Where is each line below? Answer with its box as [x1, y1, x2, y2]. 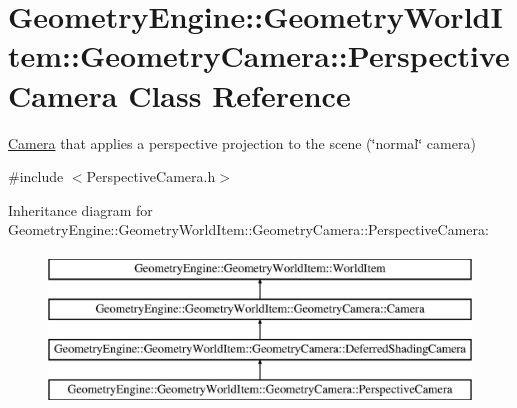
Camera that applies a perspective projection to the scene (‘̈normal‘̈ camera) [8, 132, 476, 153]
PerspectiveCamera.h [86, 166, 216, 187]
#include [8, 166, 64, 187]
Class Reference [128, 74, 351, 115]
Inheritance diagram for [8, 199, 153, 220]
